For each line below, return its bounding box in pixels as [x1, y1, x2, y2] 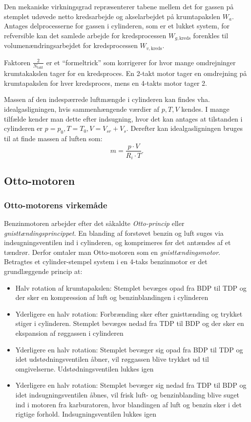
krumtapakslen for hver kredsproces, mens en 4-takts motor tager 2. [4, 77, 207, 88]
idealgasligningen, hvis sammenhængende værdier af [4, 103, 160, 114]
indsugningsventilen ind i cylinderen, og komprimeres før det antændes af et [4, 237, 231, 248]
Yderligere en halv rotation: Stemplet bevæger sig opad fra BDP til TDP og [15, 344, 243, 354]
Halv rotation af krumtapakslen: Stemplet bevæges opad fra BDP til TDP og [15, 282, 247, 293]
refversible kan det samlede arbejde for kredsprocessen [4, 30, 167, 40]
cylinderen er [4, 123, 43, 133]
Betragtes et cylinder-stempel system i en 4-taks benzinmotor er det [4, 256, 208, 267]
